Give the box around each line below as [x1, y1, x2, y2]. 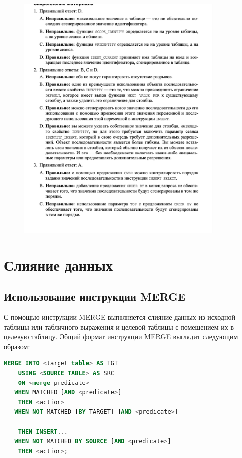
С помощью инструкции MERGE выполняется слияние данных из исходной [4, 312, 235, 322]
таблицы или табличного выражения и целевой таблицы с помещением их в [4, 321, 234, 332]
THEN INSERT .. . [18, 428, 68, 435]
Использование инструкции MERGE [4, 289, 186, 304]
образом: [4, 341, 30, 351]
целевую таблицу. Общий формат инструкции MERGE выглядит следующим [4, 331, 238, 342]
